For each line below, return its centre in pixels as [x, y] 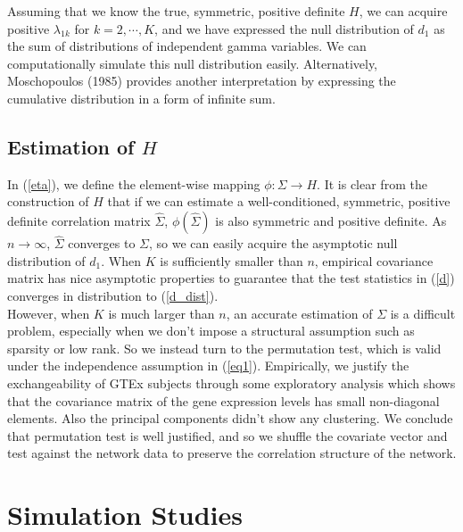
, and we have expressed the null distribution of [284, 28]
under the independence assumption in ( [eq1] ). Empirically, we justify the [208, 366]
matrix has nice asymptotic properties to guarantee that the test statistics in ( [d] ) [231, 278]
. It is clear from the [372, 183]
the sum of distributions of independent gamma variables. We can [187, 46]
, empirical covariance [374, 260]
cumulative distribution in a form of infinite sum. [141, 98]
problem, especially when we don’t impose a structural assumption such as [211, 331]
